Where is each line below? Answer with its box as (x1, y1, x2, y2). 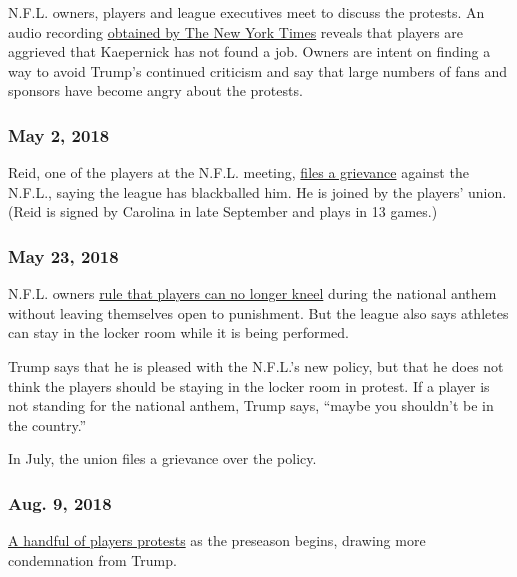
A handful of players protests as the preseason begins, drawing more (8, 530, 426, 551)
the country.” (8, 414, 87, 435)
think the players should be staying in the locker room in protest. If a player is (8, 375, 490, 396)
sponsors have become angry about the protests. (8, 80, 303, 101)
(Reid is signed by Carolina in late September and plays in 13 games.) (8, 201, 438, 222)
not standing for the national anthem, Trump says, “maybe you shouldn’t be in (8, 395, 494, 416)
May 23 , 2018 (8, 243, 119, 268)
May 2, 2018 (8, 122, 110, 147)
